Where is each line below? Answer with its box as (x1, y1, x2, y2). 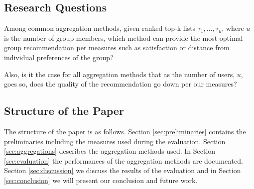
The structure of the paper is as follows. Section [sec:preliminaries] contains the (4, 126, 246, 136)
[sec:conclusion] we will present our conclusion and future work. (4, 175, 198, 185)
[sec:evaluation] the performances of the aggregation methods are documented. (4, 155, 243, 166)
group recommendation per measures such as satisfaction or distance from (4, 42, 230, 53)
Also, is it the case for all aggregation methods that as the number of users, (4, 69, 235, 79)
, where (222, 23, 244, 33)
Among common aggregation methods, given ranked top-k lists (4, 23, 196, 33)
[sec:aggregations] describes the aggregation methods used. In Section (4, 146, 216, 156)
